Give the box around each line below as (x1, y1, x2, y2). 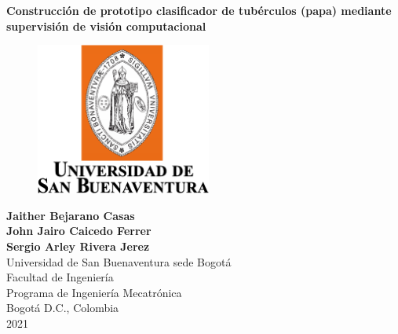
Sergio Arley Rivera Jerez (6, 237, 150, 254)
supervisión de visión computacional (6, 17, 206, 34)
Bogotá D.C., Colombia (6, 299, 119, 316)
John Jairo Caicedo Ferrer (6, 222, 152, 239)
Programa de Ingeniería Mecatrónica (6, 284, 182, 300)
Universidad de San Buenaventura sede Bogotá (6, 253, 232, 270)
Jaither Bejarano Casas (6, 207, 135, 223)
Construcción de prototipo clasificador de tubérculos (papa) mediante (6, 2, 392, 18)
